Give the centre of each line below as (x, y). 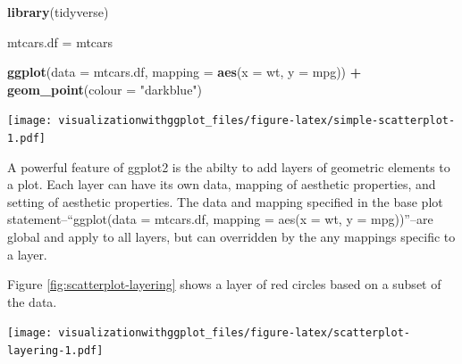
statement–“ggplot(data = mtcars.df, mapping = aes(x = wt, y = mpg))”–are (220, 219)
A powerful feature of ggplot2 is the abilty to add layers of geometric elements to (229, 166)
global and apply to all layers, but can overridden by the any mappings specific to (231, 237)
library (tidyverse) (58, 12)
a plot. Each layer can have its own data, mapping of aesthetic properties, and (222, 184)
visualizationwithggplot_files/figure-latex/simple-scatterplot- (257, 121)
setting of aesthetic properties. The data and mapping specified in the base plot (225, 201)
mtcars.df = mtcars (60, 41)
